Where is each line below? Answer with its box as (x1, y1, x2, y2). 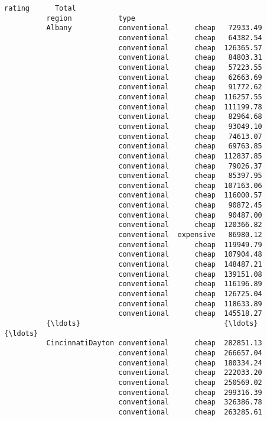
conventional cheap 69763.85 (118, 142, 262, 151)
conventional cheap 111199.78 (118, 102, 262, 111)
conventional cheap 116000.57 (118, 191, 262, 200)
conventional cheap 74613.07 (118, 132, 262, 141)
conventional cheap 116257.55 (118, 92, 262, 101)
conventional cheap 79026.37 (118, 161, 262, 170)
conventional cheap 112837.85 (118, 151, 262, 160)
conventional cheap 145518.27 (118, 309, 262, 318)
